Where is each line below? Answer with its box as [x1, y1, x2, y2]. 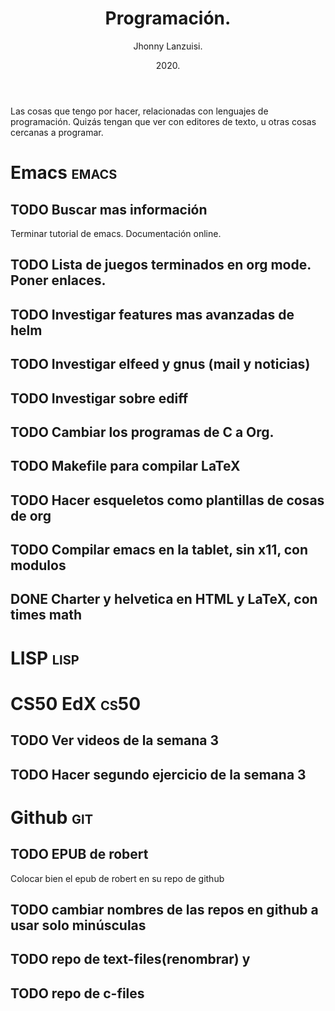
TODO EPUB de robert [10, 846, 149, 863]
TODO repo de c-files [10, 985, 145, 1002]
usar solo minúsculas [10, 917, 147, 934]
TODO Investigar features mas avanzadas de [10, 306, 295, 323]
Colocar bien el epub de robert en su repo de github [10, 872, 225, 884]
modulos [10, 557, 67, 574]
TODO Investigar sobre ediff [10, 390, 189, 407]
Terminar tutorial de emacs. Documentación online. [10, 227, 222, 239]
